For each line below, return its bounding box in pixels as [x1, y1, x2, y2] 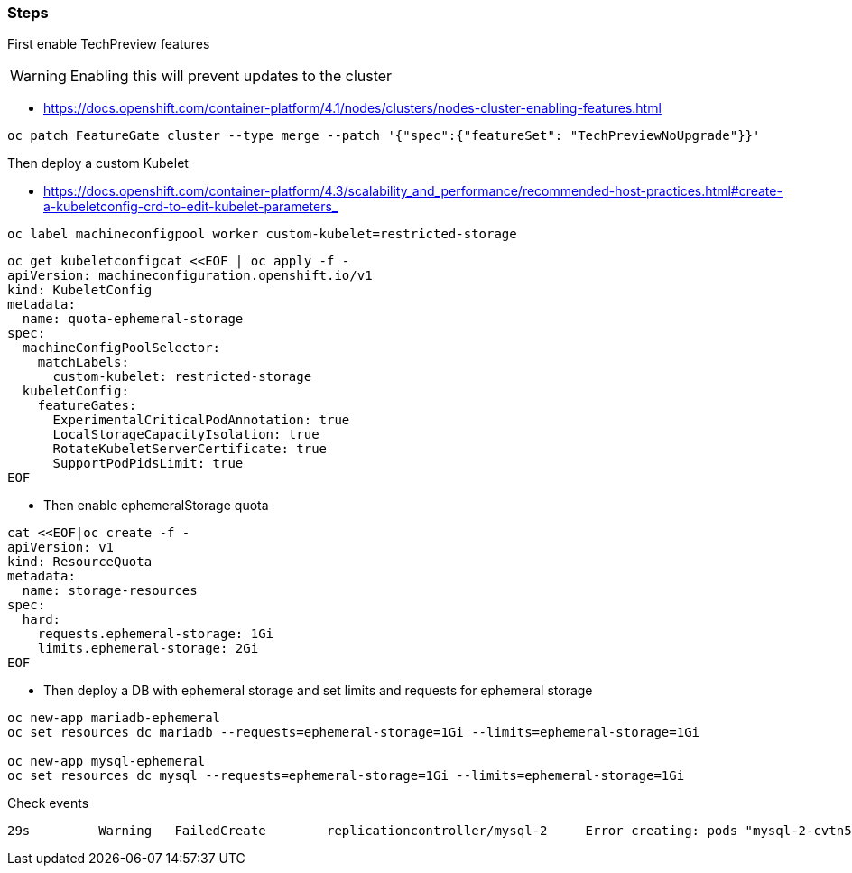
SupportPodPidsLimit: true [52, 456, 244, 471]
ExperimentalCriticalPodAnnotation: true [52, 413, 350, 428]
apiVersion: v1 [7, 540, 115, 555]
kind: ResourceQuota [7, 554, 153, 570]
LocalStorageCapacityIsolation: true [52, 427, 319, 442]
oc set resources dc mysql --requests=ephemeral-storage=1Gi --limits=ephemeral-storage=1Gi [7, 768, 685, 784]
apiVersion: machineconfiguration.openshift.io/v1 [7, 268, 373, 283]
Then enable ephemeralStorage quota [43, 497, 269, 514]
